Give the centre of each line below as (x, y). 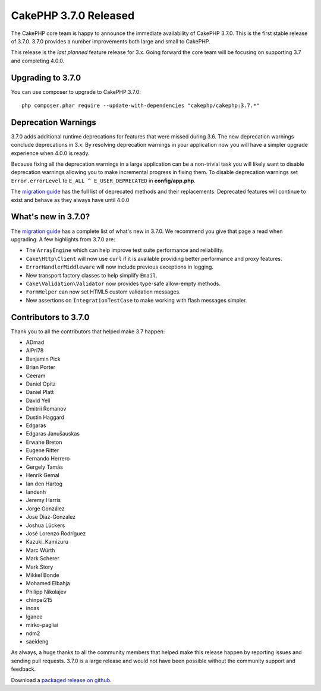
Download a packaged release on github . (62, 680)
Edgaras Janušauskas (53, 434)
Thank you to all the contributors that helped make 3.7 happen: (88, 331)
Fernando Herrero (48, 459)
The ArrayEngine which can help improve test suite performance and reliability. (125, 250)
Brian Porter (41, 367)
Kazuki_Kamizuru (47, 542)
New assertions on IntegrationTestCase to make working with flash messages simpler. (136, 300)
